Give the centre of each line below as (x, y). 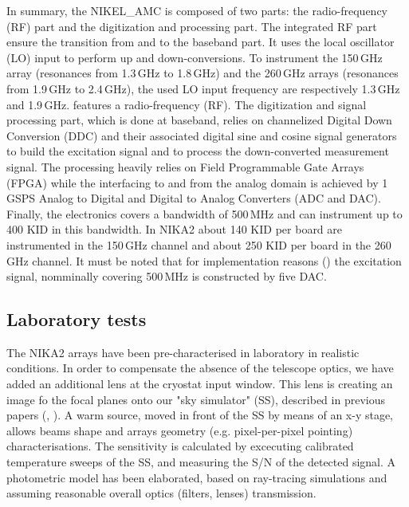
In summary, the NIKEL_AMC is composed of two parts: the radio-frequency (197, 10)
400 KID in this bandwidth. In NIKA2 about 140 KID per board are (175, 229)
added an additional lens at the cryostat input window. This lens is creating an (200, 384)
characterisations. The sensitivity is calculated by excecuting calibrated (180, 446)
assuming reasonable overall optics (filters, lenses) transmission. (161, 493)
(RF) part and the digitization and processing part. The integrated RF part (192, 26)
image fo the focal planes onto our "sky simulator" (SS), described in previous (196, 399)
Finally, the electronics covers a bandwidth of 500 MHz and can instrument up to (204, 213)
